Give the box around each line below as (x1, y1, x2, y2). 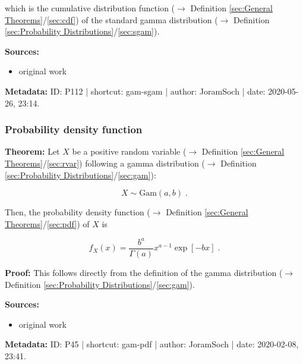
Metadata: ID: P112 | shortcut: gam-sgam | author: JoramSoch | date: (5, 84, 266, 97)
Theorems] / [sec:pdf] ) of (5, 217, 90, 230)
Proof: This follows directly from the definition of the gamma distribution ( (5, 266, 283, 278)
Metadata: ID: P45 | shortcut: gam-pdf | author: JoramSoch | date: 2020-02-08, (5, 338, 299, 350)
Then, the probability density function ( (5, 206, 150, 218)
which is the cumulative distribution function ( (5, 2, 175, 14)
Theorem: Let (5, 145, 60, 158)
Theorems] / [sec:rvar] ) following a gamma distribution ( (5, 156, 205, 169)
